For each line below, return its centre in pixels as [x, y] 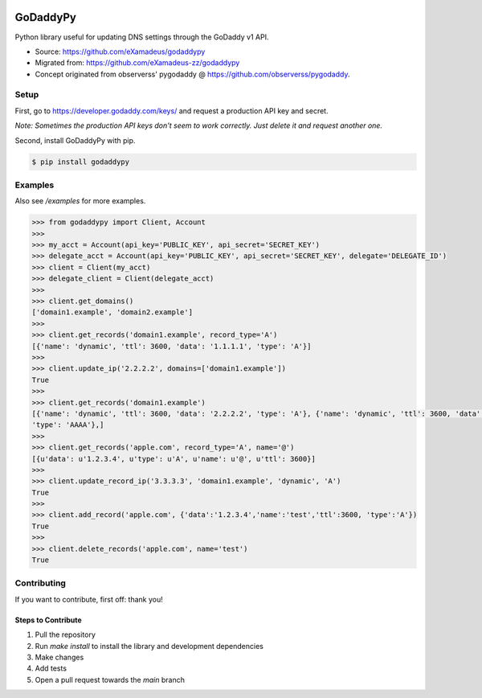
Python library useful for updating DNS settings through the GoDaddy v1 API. [142, 37]
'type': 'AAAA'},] [68, 425]
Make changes [59, 657]
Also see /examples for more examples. [80, 201]
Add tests [51, 668]
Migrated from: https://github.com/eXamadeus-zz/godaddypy [137, 63]
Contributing [40, 583]
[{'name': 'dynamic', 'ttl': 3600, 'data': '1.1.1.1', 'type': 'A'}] [172, 346]
